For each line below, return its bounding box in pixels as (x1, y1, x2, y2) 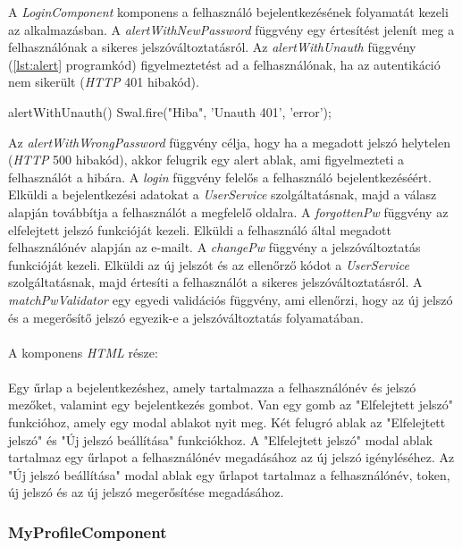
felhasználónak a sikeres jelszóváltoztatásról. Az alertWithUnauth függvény (8, 38, 416, 56)
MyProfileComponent (8, 520, 167, 543)
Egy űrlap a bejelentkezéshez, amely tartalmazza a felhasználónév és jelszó (8, 377, 416, 396)
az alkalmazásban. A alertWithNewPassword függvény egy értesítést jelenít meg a (8, 20, 455, 38)
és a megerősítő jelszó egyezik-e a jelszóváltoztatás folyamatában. (8, 308, 364, 326)
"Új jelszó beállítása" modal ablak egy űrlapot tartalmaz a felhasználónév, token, (8, 465, 450, 484)
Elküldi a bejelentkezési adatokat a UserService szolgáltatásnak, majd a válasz (8, 185, 437, 204)
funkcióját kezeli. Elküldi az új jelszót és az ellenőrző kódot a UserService (8, 255, 409, 274)
